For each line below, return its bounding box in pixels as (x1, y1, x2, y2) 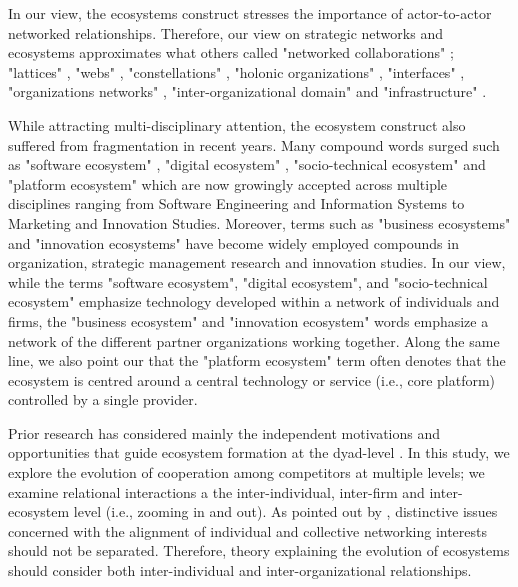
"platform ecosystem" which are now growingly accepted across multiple (8, 173, 448, 194)
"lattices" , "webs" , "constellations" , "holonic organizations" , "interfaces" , (8, 61, 465, 82)
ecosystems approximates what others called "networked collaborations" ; (8, 42, 454, 63)
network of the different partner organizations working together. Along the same (8, 330, 500, 351)
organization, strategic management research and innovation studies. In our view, (8, 252, 506, 273)
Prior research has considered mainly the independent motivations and (8, 422, 440, 443)
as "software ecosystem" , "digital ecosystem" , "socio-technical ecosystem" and (8, 154, 486, 175)
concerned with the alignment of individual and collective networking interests (8, 520, 488, 541)
